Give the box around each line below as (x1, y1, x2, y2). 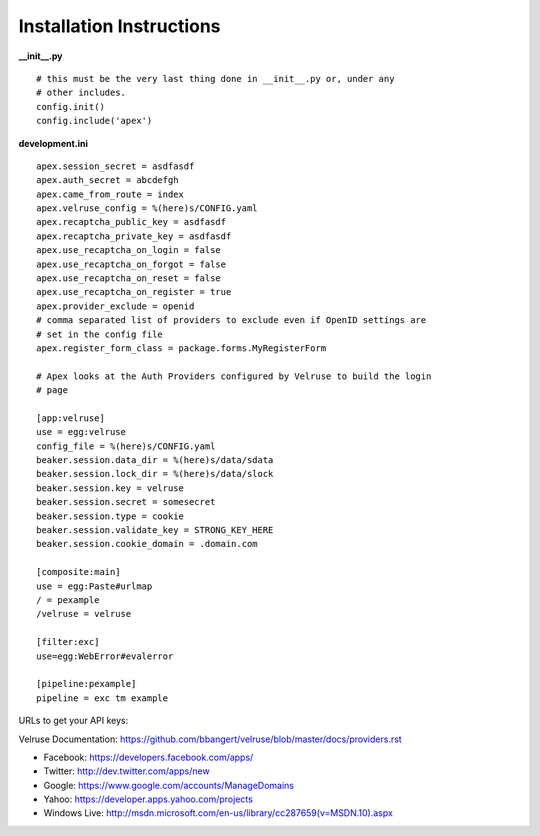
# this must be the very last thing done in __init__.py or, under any (36, 73, 395, 84)
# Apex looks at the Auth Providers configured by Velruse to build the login (36, 370, 432, 382)
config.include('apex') (36, 115, 153, 127)
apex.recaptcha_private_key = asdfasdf (36, 230, 232, 242)
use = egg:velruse (36, 426, 127, 438)
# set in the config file (36, 328, 164, 340)
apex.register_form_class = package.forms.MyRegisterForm (36, 342, 327, 354)
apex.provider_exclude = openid (36, 300, 195, 312)
